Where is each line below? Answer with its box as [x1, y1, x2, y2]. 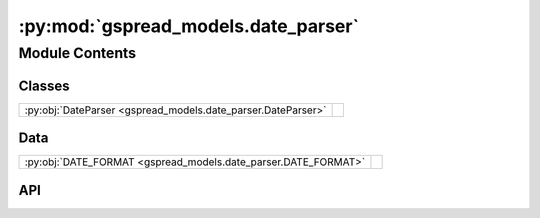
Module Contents [18, 44, 137, 62]
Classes [18, 77, 70, 94]
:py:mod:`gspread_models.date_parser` [18, 15, 360, 37]
